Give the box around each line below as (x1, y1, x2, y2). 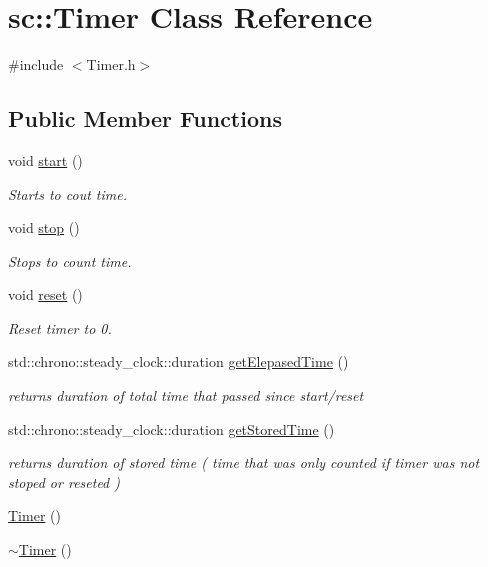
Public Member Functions (8, 103, 282, 134)
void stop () (8, 217, 80, 238)
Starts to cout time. (8, 183, 127, 204)
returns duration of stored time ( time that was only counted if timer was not (8, 452, 480, 473)
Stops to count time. (8, 250, 132, 271)
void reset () (8, 284, 83, 305)
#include (8, 54, 64, 75)
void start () (8, 149, 83, 170)
